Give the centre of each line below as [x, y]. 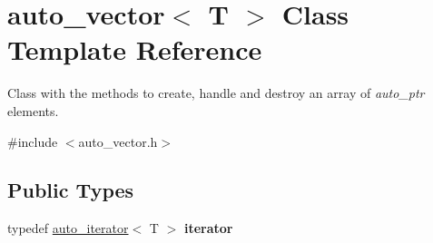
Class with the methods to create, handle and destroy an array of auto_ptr [216, 93]
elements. [33, 110]
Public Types [71, 190]
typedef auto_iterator [68, 228]
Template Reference [135, 49]
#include [33, 141]
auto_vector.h [118, 141]
